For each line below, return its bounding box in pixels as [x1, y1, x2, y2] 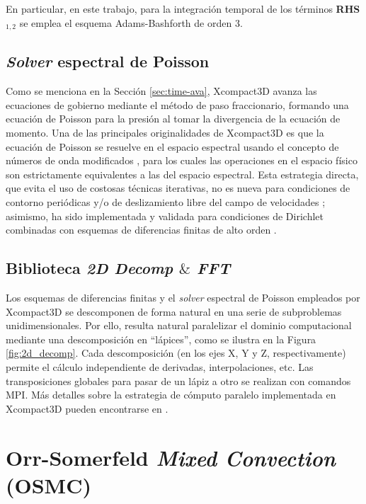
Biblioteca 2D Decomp [6, 257, 173, 279]
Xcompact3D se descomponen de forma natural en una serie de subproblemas [6, 304, 342, 319]
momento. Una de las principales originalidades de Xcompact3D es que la [6, 125, 324, 140]
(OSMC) [6, 470, 91, 499]
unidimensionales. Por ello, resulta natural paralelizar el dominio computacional [6, 318, 352, 333]
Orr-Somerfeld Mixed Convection [6, 442, 336, 472]
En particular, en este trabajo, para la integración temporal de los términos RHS [6, 1, 360, 16]
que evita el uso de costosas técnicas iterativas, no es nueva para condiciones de [6, 181, 350, 195]
